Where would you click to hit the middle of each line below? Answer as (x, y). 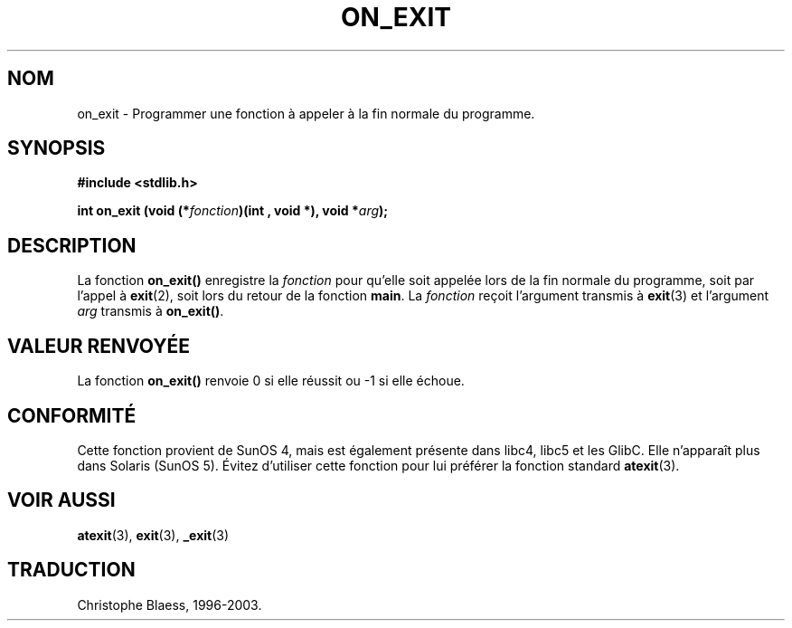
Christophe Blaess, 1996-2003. (170, 604)
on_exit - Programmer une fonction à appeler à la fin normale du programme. (306, 113)
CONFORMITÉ (72, 415)
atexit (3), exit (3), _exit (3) (153, 535)
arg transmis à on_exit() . (151, 311)
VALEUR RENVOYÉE (99, 346)
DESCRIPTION (72, 245)
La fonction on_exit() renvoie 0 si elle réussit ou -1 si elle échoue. (271, 381)
